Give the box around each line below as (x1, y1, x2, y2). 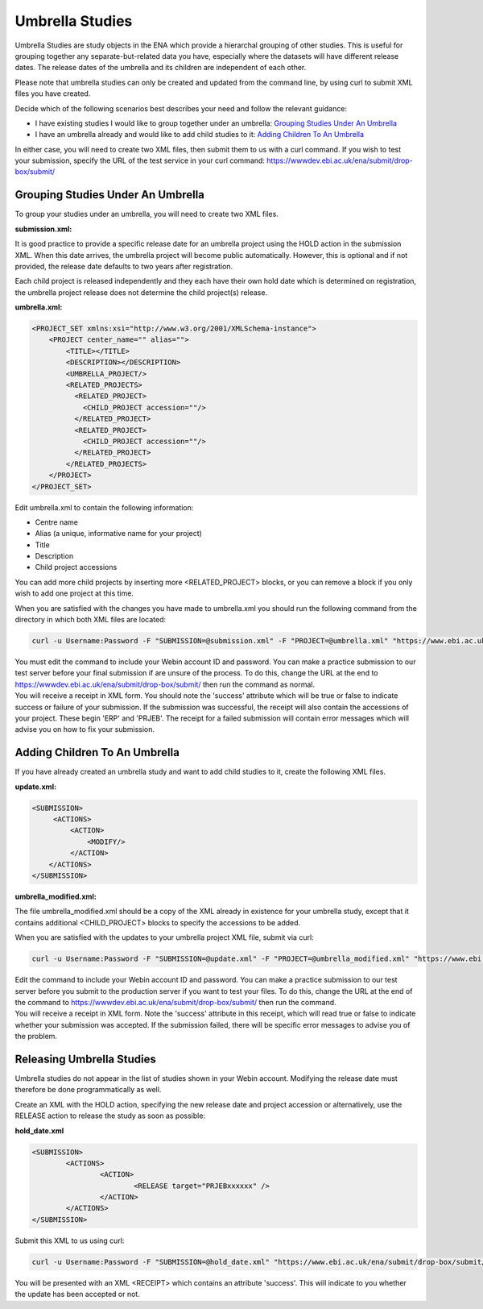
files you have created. (14, 89, 91, 98)
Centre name (35, 517, 78, 527)
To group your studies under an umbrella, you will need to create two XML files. (14, 210, 279, 219)
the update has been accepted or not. (14, 1290, 140, 1299)
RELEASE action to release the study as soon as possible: (14, 1111, 205, 1120)
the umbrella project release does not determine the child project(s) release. (14, 287, 268, 297)
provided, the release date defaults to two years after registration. (14, 261, 233, 271)
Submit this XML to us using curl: (14, 1236, 125, 1245)
